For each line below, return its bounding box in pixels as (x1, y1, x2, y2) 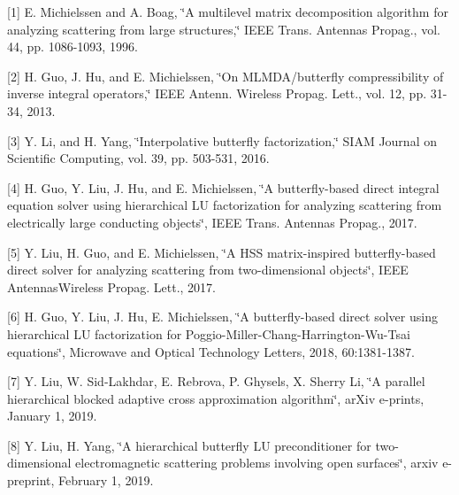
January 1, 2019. (7, 406, 97, 425)
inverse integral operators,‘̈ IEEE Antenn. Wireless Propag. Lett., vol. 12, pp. (7, 84, 427, 103)
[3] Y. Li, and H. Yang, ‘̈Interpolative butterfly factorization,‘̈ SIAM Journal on (7, 131, 437, 150)
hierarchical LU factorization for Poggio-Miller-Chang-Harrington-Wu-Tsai (7, 324, 410, 343)
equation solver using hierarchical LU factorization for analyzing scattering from (7, 196, 442, 214)
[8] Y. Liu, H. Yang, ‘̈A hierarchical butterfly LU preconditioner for (7, 436, 371, 454)
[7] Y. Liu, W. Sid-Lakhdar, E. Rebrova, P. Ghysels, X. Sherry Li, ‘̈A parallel (7, 372, 425, 391)
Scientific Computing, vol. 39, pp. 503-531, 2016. (7, 149, 270, 167)
